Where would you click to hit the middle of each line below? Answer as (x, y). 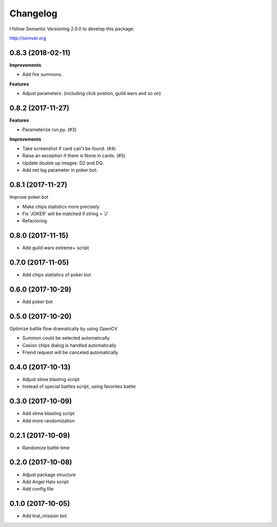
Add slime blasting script (48, 413)
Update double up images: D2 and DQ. (63, 163)
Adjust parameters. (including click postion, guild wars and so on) (92, 93)
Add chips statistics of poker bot (57, 275)
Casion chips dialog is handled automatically (69, 345)
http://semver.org (28, 38)
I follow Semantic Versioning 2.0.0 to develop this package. (72, 29)
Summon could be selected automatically (66, 338)
